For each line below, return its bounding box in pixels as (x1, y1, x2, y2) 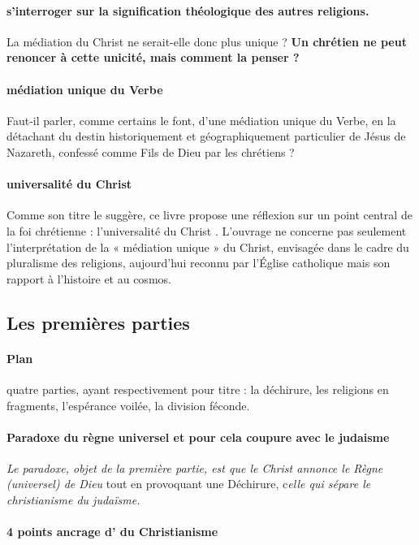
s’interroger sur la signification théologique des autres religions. (6, 2, 369, 19)
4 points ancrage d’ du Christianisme (6, 523, 218, 540)
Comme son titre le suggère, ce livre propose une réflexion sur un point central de (6, 206, 413, 223)
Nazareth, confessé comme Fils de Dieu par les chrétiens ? (6, 143, 295, 160)
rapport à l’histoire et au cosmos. (6, 270, 171, 287)
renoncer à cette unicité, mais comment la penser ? (6, 49, 300, 66)
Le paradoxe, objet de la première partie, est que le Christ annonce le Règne (6, 459, 383, 476)
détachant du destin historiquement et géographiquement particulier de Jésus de (6, 128, 406, 145)
